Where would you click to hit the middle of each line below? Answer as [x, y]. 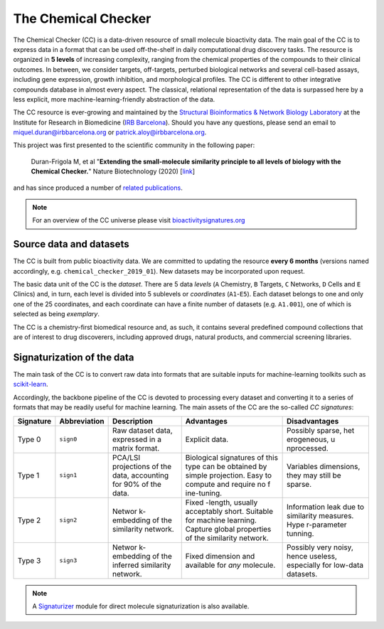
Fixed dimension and [220, 556]
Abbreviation [82, 421]
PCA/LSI [127, 457]
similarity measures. [320, 515]
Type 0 [29, 439]
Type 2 [29, 520]
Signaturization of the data [74, 357]
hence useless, [312, 556]
